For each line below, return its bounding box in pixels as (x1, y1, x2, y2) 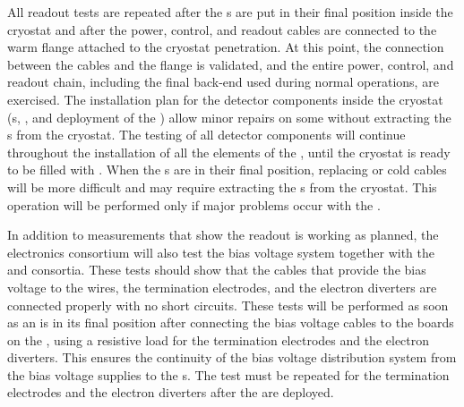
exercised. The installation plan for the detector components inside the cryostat (7, 89, 443, 108)
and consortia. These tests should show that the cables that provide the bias (7, 260, 426, 279)
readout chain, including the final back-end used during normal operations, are (7, 72, 439, 91)
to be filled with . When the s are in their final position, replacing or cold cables (7, 160, 447, 179)
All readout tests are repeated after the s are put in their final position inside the (7, 3, 453, 21)
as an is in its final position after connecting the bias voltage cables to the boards (7, 313, 454, 332)
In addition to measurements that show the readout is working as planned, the (7, 225, 439, 244)
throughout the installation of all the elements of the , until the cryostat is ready (7, 142, 451, 161)
